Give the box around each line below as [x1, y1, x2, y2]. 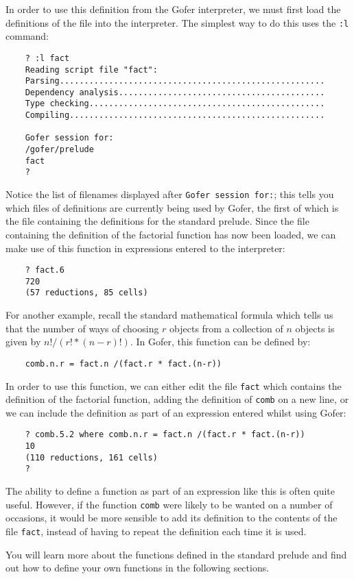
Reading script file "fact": [25, 64, 158, 75]
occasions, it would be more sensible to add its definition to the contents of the [5, 510, 338, 525]
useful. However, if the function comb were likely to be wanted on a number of [5, 497, 333, 511]
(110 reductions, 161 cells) [25, 452, 158, 463]
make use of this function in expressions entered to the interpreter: [5, 241, 285, 255]
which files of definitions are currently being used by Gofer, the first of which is [5, 200, 339, 214]
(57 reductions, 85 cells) [25, 288, 148, 298]
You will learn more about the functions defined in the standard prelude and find [5, 547, 347, 561]
